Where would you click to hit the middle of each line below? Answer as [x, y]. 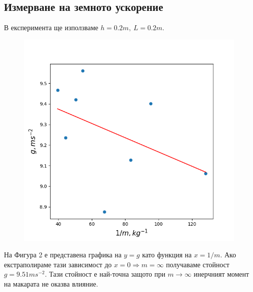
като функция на [167, 255]
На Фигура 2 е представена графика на [63, 255]
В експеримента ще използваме [51, 27]
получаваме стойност [198, 264]
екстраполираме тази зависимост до [58, 264]
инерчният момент [221, 274]
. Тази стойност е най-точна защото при [105, 274]
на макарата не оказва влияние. [51, 283]
